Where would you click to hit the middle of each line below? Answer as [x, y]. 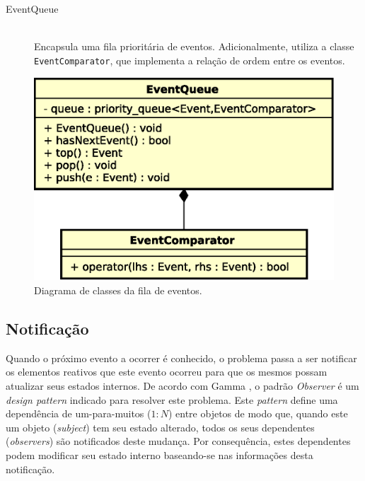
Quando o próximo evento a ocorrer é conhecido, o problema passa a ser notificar [181, 358]
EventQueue [32, 8]
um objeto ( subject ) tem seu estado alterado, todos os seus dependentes [160, 427]
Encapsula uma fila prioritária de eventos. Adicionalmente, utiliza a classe [194, 46]
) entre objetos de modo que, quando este [258, 413]
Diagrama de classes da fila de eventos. [118, 290]
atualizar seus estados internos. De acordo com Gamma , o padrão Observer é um [182, 386]
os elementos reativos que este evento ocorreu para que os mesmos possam [167, 372]
